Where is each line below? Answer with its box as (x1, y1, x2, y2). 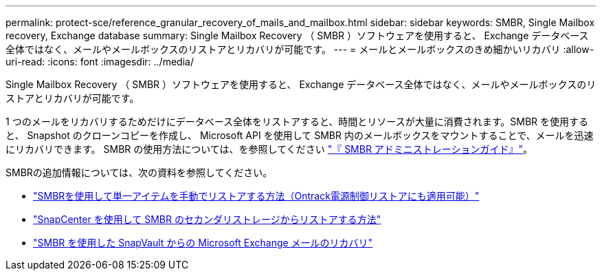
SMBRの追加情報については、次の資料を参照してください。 (5, 167, 273, 178)
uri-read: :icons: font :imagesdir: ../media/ (5, 56, 194, 67)
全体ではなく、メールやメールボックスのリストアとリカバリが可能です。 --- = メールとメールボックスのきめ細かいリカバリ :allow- (5, 43, 594, 55)
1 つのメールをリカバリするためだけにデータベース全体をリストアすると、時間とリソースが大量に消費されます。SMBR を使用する (5, 116, 589, 127)
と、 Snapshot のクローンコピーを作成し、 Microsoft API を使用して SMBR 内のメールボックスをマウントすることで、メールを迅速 (5, 129, 594, 141)
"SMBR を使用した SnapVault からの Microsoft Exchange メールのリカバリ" (33, 237, 373, 248)
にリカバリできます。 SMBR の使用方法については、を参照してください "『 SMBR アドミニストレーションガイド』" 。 (5, 143, 533, 155)
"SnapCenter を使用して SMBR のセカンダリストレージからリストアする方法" (33, 213, 381, 225)
